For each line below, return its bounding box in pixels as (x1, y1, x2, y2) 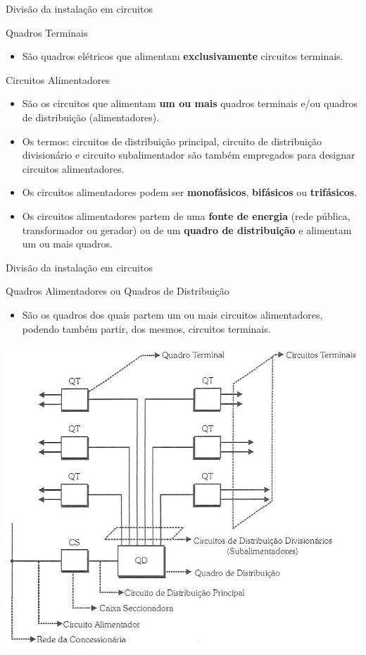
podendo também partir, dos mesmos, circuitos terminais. (22, 321, 271, 336)
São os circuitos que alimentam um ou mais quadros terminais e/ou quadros (22, 96, 358, 111)
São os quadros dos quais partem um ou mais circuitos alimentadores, (22, 307, 323, 322)
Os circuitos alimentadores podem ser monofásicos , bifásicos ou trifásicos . (22, 185, 358, 200)
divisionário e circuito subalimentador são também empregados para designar (22, 147, 355, 162)
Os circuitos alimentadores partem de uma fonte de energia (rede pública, (22, 208, 351, 223)
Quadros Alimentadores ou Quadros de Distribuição (6, 283, 229, 298)
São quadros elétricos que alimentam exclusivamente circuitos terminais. (22, 49, 343, 63)
